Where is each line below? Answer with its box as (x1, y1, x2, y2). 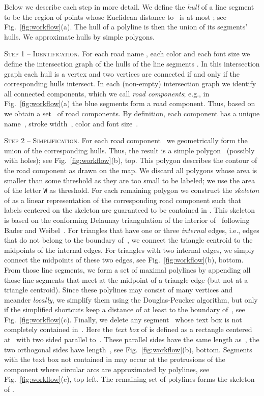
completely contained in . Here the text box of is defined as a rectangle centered (4, 324, 252, 335)
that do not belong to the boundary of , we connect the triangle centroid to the (4, 235, 253, 245)
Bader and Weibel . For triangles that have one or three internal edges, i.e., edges (4, 224, 259, 235)
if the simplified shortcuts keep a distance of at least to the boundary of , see (4, 304, 245, 315)
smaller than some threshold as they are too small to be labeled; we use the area (4, 175, 255, 185)
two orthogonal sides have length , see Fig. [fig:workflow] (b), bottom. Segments (4, 344, 252, 354)
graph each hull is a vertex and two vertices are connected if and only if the (4, 68, 240, 79)
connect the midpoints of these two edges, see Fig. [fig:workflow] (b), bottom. (4, 254, 244, 265)
